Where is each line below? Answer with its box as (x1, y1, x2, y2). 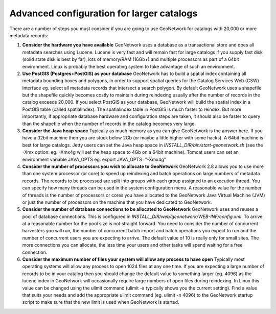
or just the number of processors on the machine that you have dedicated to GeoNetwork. (22, 199, 212, 205)
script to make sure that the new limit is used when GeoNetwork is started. (22, 299, 179, 305)
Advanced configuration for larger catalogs (9, 8, 198, 19)
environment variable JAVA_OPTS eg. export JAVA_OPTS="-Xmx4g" (22, 156, 166, 162)
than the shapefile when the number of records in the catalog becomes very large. (22, 120, 196, 127)
